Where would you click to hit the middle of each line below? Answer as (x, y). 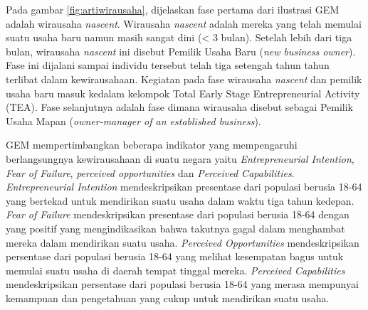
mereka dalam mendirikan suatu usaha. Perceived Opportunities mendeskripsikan (183, 242)
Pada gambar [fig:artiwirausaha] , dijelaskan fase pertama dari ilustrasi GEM (173, 9)
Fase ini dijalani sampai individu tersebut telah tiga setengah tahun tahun (168, 65)
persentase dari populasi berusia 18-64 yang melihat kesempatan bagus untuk (175, 256)
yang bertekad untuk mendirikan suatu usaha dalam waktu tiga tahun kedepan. (180, 200)
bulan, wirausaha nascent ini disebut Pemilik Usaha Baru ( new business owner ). (181, 51)
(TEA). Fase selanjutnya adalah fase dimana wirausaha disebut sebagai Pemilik (179, 107)
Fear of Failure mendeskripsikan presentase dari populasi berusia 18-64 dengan (178, 214)
